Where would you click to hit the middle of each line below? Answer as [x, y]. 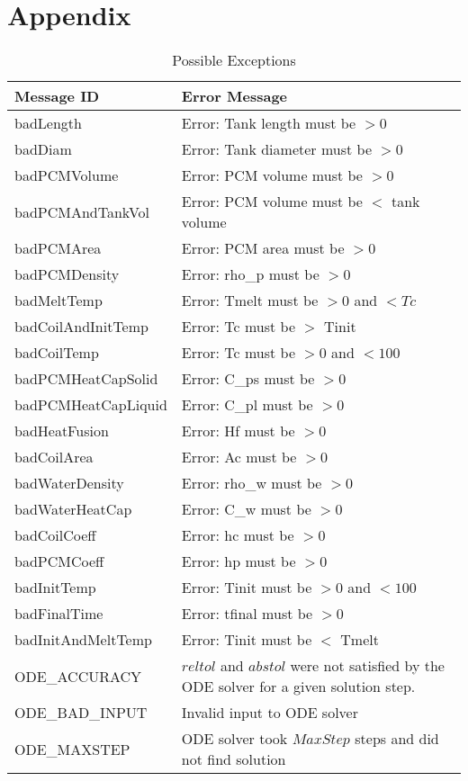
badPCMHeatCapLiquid [91, 405]
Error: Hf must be [238, 431]
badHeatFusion [62, 431]
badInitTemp [55, 588]
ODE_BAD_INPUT [81, 713]
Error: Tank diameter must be [276, 149]
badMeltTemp [58, 301]
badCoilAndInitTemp [81, 327]
